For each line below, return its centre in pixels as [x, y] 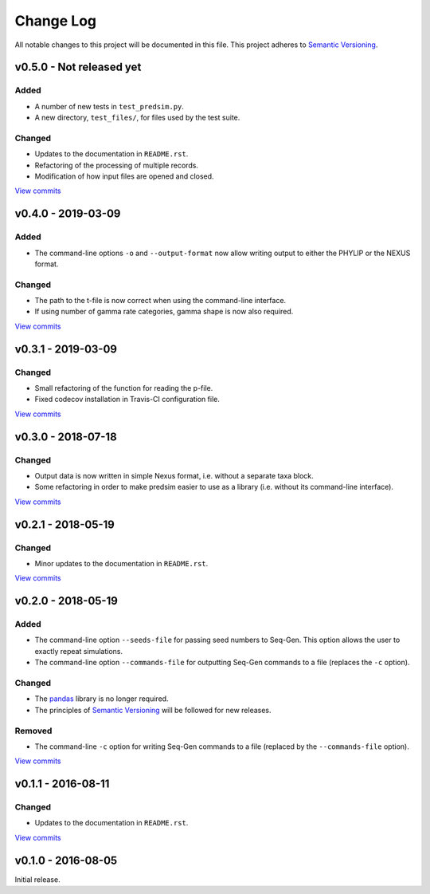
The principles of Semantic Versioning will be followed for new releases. [153, 710]
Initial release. [37, 879]
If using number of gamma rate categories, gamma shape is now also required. [164, 312]
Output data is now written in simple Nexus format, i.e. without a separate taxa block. [174, 475]
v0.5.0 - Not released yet [78, 67]
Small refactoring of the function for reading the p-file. [124, 388]
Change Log [56, 21]
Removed [33, 731]
